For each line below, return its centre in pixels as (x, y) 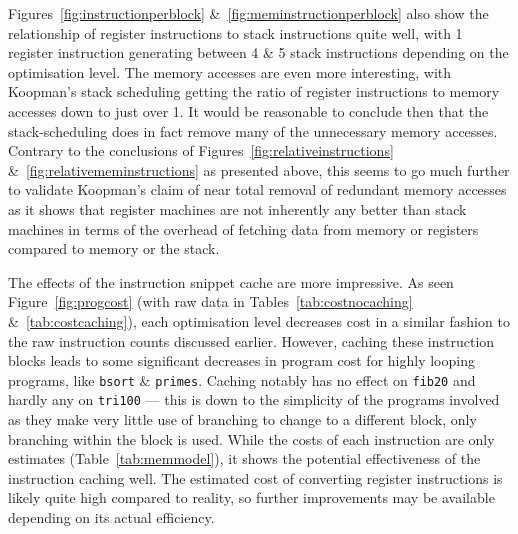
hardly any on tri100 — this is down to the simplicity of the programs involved (254, 399)
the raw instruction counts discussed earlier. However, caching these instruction (251, 340)
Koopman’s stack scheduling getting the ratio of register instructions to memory (254, 91)
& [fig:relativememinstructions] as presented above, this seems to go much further (259, 169)
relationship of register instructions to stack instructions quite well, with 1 (235, 32)
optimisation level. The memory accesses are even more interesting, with (230, 71)
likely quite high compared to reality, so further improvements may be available (251, 497)
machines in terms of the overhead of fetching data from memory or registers (243, 228)
